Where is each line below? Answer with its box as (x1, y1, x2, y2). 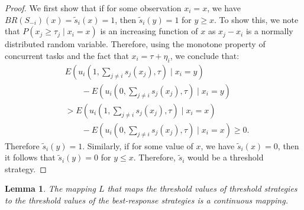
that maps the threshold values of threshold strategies (107, 182, 297, 195)
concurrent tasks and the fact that (5, 49, 129, 61)
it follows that (5, 151, 56, 163)
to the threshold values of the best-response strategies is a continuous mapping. (5, 194, 288, 206)
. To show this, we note (214, 13, 299, 25)
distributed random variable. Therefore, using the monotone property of (5, 38, 266, 50)
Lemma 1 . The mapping (5, 182, 96, 195)
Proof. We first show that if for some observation (5, 2, 182, 14)
